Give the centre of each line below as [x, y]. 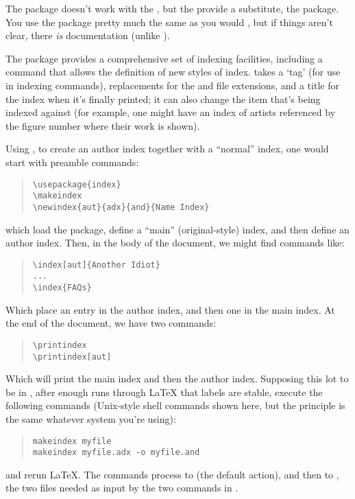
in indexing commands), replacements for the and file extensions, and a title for [172, 85]
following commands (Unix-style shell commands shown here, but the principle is [175, 405]
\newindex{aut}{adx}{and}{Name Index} [121, 207]
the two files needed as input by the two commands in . [122, 488]
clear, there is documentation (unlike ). [88, 35]
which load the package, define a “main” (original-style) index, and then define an [177, 229]
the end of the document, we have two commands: [111, 323]
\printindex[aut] [72, 357]
